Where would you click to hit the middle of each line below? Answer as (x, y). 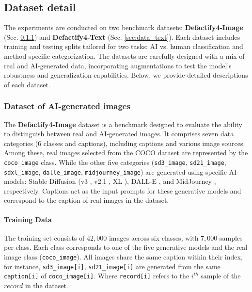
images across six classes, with (154, 237)
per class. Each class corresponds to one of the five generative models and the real (126, 247)
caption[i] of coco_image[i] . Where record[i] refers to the (97, 276)
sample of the (221, 276)
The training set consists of (44, 237)
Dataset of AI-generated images (67, 106)
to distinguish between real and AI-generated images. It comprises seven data (119, 134)
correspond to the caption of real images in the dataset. (87, 200)
